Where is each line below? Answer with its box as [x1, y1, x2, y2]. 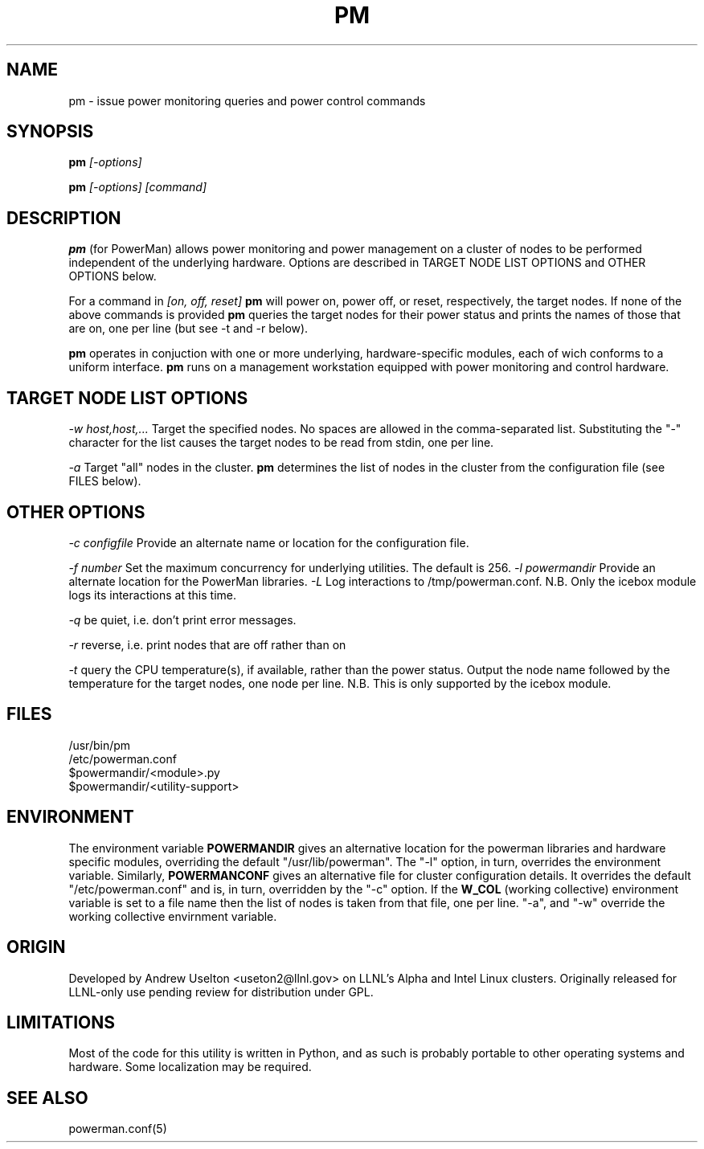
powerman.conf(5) [68, 1122, 167, 1136]
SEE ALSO [6, 1087, 88, 1108]
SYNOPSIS [6, 121, 94, 142]
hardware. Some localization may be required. [68, 1060, 312, 1074]
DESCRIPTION [6, 207, 121, 228]
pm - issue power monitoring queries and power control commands [68, 93, 426, 108]
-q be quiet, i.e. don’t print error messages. [68, 612, 297, 627]
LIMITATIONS [6, 1012, 116, 1032]
